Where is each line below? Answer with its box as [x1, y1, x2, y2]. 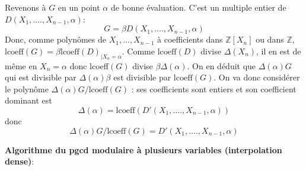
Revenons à [5, 1, 46, 13]
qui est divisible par [5, 71, 76, 83]
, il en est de [256, 44, 301, 57]
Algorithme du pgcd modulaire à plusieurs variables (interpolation [5, 143, 282, 156]
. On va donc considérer [213, 71, 300, 83]
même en [5, 59, 37, 72]
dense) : [5, 155, 34, 167]
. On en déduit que [187, 59, 256, 72]
